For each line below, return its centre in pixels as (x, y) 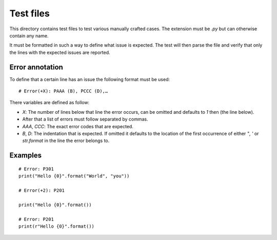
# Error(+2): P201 (42, 190)
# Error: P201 (36, 219)
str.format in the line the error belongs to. (66, 141)
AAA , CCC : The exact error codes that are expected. (78, 126)
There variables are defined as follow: (50, 103)
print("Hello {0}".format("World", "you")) (74, 176)
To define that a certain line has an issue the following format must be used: (90, 79)
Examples (26, 156)
